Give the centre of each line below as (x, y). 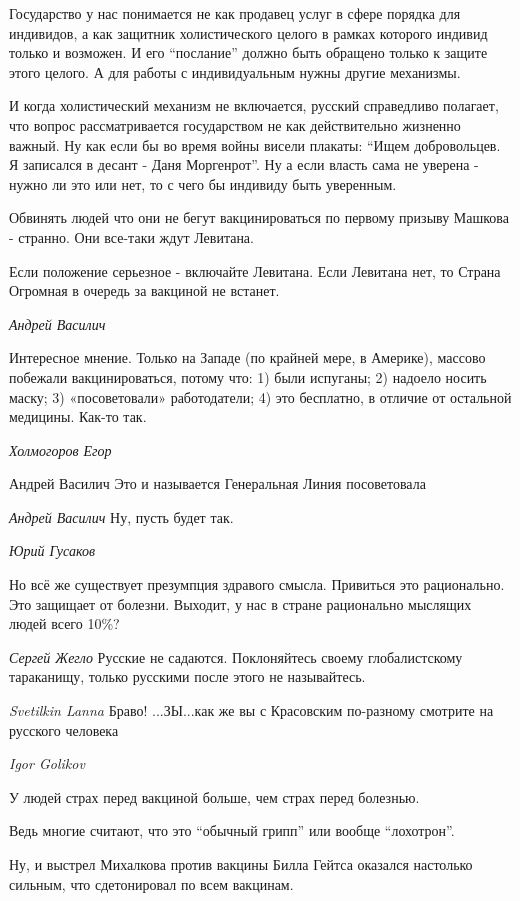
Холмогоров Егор (60, 449)
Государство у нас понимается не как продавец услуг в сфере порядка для (235, 13)
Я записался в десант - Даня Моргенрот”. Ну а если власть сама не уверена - (244, 164)
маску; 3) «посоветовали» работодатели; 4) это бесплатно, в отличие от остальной (260, 396)
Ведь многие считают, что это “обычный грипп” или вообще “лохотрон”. (232, 830)
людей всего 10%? (64, 623)
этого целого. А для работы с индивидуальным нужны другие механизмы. (235, 71)
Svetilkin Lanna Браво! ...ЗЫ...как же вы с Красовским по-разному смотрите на (251, 710)
